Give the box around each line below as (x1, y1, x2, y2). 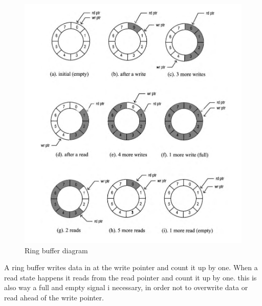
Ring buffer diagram (25, 245, 88, 255)
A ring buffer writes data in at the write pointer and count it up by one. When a (4, 262, 258, 273)
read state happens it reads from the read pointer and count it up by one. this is (4, 272, 257, 282)
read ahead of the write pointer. (4, 292, 104, 303)
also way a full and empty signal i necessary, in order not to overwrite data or (4, 282, 248, 293)
